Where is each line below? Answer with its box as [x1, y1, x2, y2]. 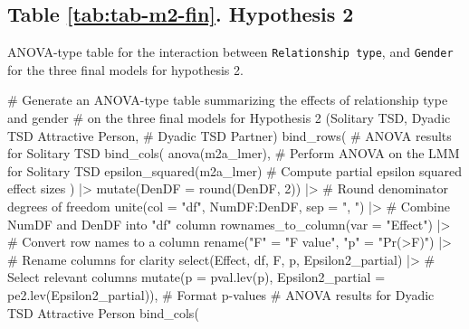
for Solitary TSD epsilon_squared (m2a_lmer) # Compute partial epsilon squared [7, 161, 463, 180]
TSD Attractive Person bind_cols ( [7, 303, 199, 322]
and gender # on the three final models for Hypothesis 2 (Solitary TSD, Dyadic [7, 108, 451, 127]
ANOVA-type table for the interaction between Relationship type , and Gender [7, 42, 454, 61]
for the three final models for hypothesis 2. [7, 60, 244, 79]
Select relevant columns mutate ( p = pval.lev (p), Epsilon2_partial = [7, 268, 386, 287]
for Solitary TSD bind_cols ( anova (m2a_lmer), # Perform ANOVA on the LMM [7, 144, 460, 163]
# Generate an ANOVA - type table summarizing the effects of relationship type [7, 90, 448, 109]
